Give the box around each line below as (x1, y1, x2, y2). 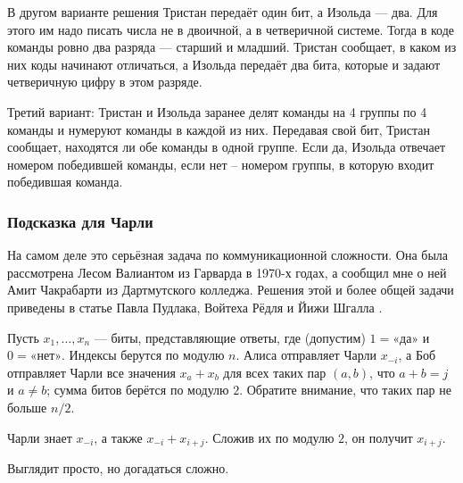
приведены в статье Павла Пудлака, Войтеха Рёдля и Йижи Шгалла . (7, 297, 383, 316)
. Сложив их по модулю (204, 428, 335, 446)
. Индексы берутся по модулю (62, 346, 225, 364)
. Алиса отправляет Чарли (236, 346, 376, 364)
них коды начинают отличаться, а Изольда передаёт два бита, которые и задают (7, 54, 441, 73)
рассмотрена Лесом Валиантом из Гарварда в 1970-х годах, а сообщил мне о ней (7, 262, 447, 281)
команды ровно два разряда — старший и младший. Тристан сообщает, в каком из (7, 37, 457, 56)
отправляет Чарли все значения (7, 362, 176, 381)
